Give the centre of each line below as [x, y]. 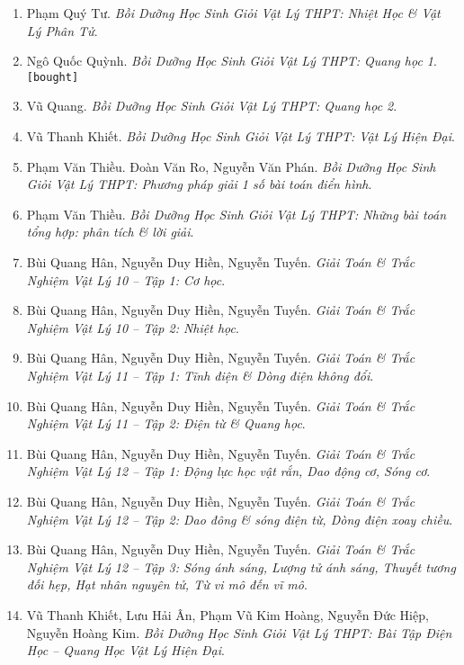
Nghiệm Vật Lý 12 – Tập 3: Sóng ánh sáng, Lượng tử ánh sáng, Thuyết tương [241, 566]
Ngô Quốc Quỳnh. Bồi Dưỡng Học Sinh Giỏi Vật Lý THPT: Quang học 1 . [232, 61]
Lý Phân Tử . [62, 30]
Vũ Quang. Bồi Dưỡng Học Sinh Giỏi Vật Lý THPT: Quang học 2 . [212, 106]
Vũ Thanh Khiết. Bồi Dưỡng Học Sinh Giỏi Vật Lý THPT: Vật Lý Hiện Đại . [241, 136]
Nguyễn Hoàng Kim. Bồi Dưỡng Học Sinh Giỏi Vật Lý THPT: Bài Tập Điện [239, 632]
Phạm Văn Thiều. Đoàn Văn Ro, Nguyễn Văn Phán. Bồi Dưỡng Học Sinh [231, 166]
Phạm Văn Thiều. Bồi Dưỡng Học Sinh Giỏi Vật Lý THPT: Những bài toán [236, 214]
